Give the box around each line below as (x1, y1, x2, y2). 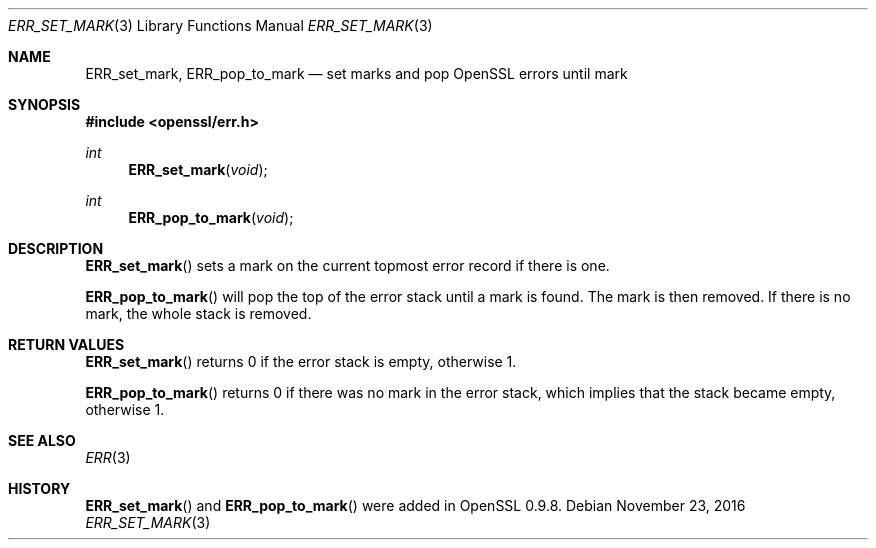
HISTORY (8, 480, 71, 497)
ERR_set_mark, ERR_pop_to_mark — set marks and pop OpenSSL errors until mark (85, 65, 628, 82)
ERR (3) (85, 449, 131, 466)
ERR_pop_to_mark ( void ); (128, 209, 294, 226)
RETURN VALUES (8, 336, 125, 353)
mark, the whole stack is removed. (85, 305, 312, 322)
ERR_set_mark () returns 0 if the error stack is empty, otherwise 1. (85, 353, 517, 370)
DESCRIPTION (8, 240, 104, 257)
